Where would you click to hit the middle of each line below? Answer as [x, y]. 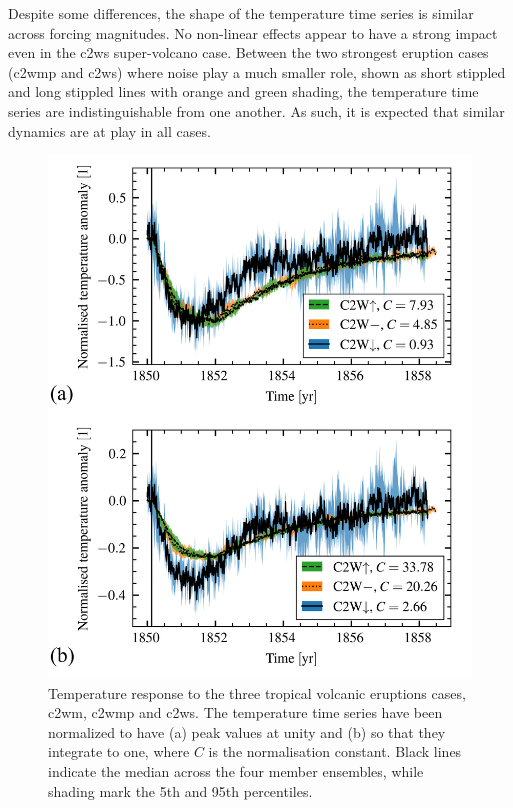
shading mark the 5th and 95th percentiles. [180, 790]
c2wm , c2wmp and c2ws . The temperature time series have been [245, 712]
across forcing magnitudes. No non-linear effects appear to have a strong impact [253, 32]
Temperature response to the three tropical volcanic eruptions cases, [257, 692]
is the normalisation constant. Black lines [335, 751]
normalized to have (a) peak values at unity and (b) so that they [247, 731]
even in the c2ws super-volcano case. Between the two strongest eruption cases [248, 52]
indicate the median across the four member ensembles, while [236, 770]
